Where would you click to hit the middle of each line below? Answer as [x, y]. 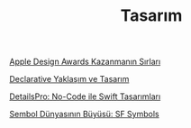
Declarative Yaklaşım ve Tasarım [69, 79]
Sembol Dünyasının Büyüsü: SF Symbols [84, 114]
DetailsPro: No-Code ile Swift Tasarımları [85, 96]
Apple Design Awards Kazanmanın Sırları [85, 62]
